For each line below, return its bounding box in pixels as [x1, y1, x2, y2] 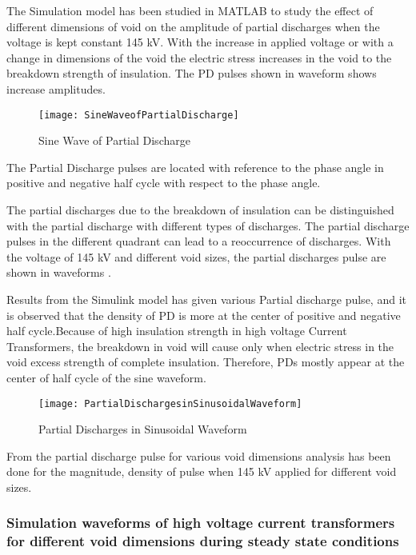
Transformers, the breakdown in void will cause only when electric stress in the [6, 337, 394, 354]
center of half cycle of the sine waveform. [6, 369, 206, 385]
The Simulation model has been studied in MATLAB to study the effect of [6, 2, 374, 18]
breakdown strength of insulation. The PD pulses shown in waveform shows [6, 65, 377, 82]
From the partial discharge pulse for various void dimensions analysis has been [6, 447, 391, 464]
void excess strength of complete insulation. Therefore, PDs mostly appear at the [6, 353, 405, 370]
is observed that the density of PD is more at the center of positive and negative [6, 306, 401, 323]
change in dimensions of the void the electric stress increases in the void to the [6, 49, 392, 66]
